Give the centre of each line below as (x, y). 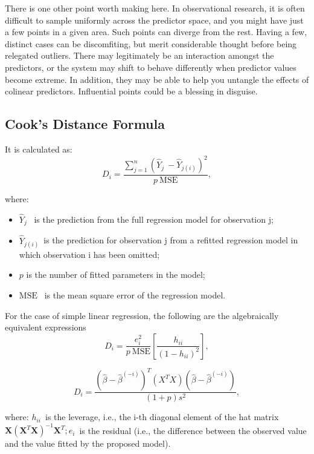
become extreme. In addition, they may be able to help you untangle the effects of (157, 79)
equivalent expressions (46, 327)
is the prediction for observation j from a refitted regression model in (171, 240)
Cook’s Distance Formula (85, 124)
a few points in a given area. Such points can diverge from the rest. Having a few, (156, 32)
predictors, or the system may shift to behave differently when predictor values (151, 67)
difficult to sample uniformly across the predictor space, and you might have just (154, 20)
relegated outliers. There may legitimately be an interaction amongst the (139, 55)
